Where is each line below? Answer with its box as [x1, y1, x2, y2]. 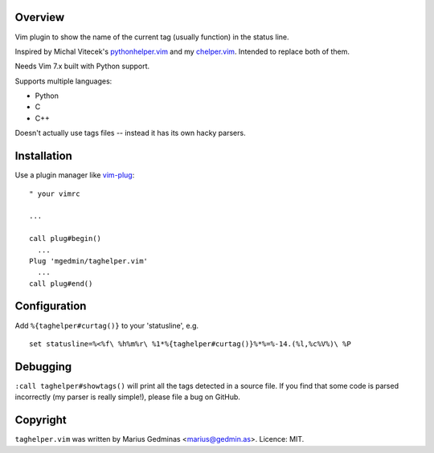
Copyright [14, 414, 68, 427]
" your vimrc [29, 189, 80, 198]
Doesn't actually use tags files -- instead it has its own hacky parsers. [14, 129, 246, 138]
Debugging [14, 360, 72, 373]
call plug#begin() [29, 234, 102, 243]
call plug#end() [29, 279, 93, 288]
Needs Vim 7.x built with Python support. [14, 61, 150, 71]
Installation [14, 149, 72, 163]
